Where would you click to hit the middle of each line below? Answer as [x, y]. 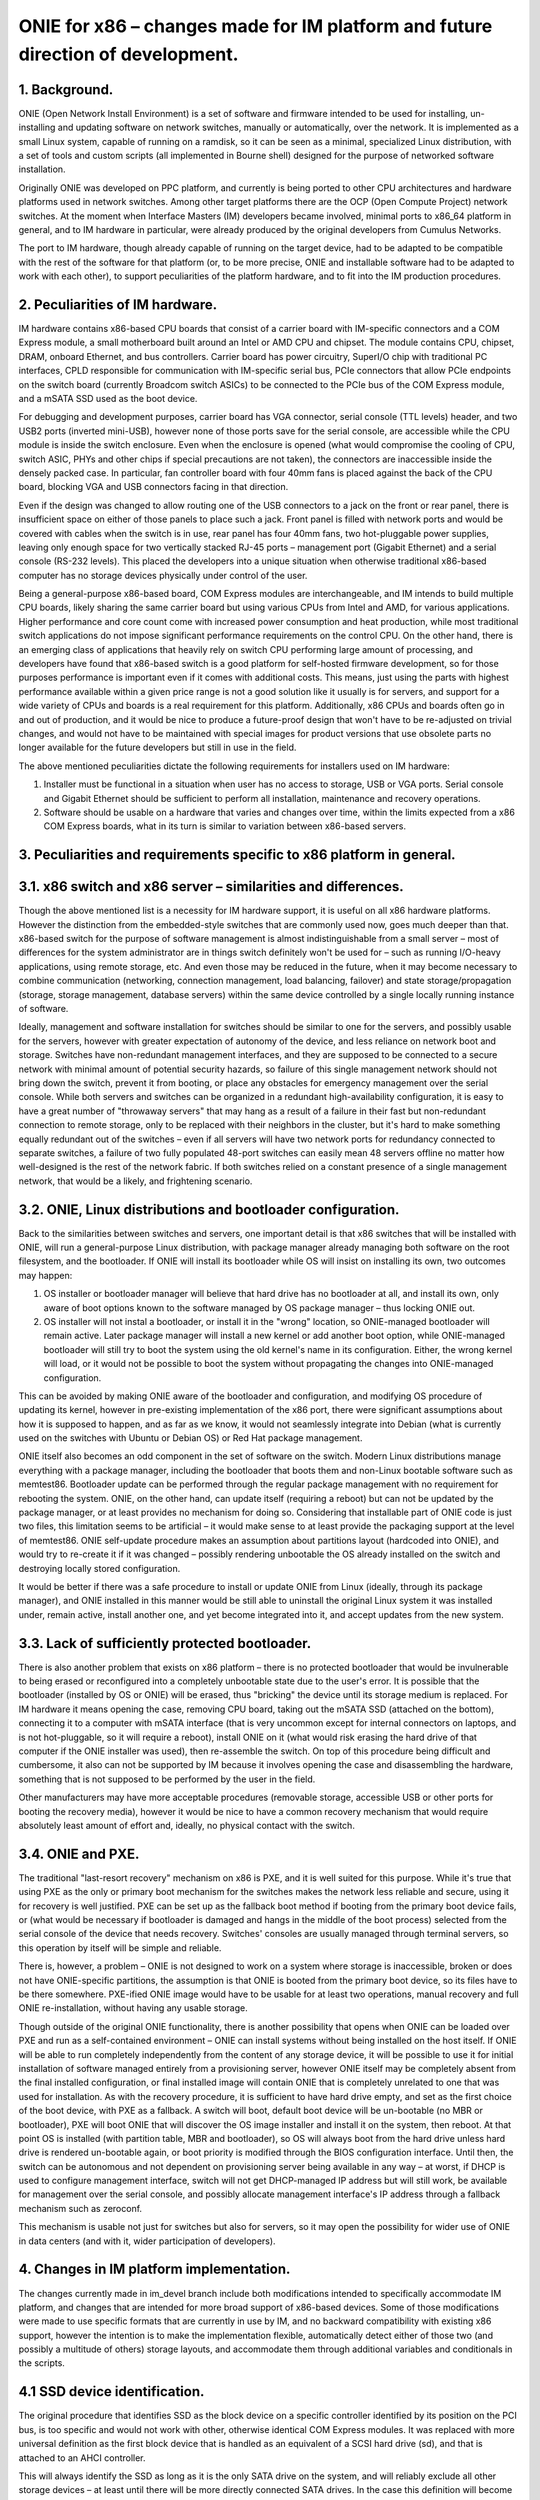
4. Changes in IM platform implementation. [154, 2269]
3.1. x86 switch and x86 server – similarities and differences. [211, 886]
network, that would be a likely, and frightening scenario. [135, 1181]
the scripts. [41, 2363]
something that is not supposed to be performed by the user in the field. [167, 1779]
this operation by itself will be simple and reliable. [120, 1947]
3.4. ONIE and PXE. [79, 1853]
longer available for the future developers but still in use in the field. [157, 747]
